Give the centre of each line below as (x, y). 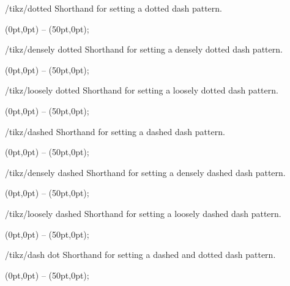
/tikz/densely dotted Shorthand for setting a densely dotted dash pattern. (144, 49)
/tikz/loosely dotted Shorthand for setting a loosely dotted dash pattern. (142, 90)
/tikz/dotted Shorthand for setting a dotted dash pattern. (113, 8)
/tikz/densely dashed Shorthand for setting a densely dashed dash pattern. (145, 172)
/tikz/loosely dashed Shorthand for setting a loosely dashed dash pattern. (143, 213)
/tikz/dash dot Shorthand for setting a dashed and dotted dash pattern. (140, 255)
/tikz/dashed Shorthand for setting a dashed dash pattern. (115, 131)
